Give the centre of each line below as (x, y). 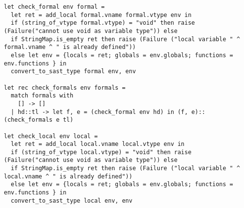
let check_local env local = (51, 136)
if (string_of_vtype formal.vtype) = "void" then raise (103, 23)
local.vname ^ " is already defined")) (68, 176)
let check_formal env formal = (54, 7)
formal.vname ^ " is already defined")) (70, 47)
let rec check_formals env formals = (65, 88)
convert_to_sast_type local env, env (72, 200)
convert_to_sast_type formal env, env (73, 72)
